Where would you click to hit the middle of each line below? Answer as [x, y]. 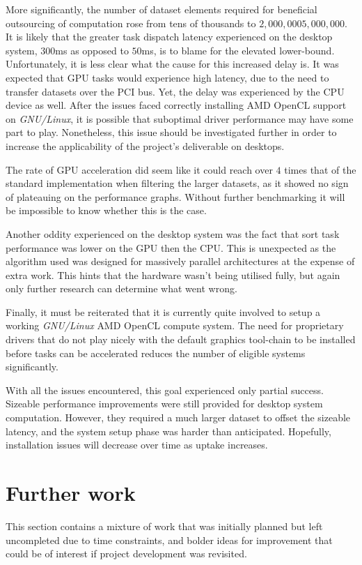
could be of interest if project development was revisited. [126, 553]
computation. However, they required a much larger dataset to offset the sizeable [178, 417]
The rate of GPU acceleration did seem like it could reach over [139, 169]
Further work [71, 492]
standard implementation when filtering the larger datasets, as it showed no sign [177, 183]
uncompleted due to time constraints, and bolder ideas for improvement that [169, 540]
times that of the [320, 169]
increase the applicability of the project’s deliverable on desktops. [145, 145]
